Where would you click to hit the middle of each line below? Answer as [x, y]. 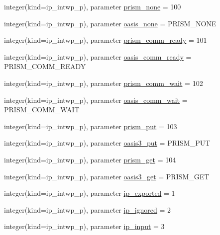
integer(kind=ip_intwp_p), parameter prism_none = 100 [93, 6]
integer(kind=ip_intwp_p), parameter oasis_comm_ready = [98, 56]
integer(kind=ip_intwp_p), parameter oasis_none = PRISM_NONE [110, 23]
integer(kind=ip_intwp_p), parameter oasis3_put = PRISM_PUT [107, 143]
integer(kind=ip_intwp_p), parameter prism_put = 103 [91, 126]
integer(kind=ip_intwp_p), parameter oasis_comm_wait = [96, 100]
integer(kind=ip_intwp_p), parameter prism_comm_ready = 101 [106, 40]
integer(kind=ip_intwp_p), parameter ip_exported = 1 [90, 193]
